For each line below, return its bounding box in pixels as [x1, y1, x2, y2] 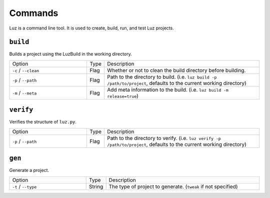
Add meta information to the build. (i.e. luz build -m [107, 86, 228, 93]
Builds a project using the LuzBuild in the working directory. [9, 51, 132, 57]
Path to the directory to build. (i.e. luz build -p [107, 73, 217, 80]
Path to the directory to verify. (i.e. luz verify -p [107, 134, 221, 141]
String [88, 183, 103, 190]
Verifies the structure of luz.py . [9, 119, 77, 125]
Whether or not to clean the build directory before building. [107, 66, 246, 73]
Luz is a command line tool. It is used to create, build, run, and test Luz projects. [9, 25, 174, 31]
